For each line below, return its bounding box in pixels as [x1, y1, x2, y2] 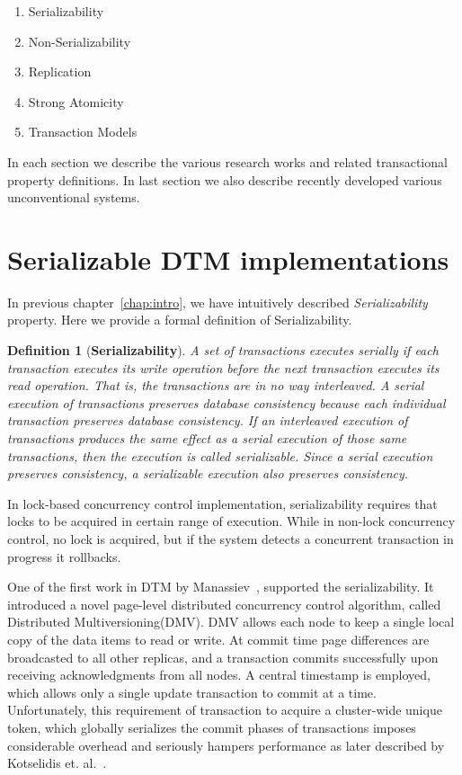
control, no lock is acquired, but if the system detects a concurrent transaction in [7, 530, 454, 548]
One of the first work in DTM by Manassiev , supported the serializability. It [7, 577, 434, 596]
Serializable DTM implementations [7, 240, 449, 277]
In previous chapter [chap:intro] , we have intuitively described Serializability [7, 292, 428, 311]
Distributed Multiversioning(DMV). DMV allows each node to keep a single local [7, 612, 455, 631]
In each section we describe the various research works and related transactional [7, 152, 448, 171]
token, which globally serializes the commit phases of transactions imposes [7, 717, 416, 736]
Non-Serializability [28, 31, 131, 50]
